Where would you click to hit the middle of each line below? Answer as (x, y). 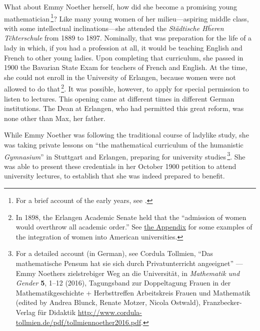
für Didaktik (57, 312)
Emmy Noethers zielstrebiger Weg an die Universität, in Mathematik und (128, 273)
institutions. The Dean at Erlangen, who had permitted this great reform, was (124, 108)
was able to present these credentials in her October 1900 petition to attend (120, 166)
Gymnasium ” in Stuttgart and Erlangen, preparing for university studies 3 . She (125, 155)
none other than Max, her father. (55, 118)
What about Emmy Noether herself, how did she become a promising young (121, 6)
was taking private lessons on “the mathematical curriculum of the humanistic (124, 145)
